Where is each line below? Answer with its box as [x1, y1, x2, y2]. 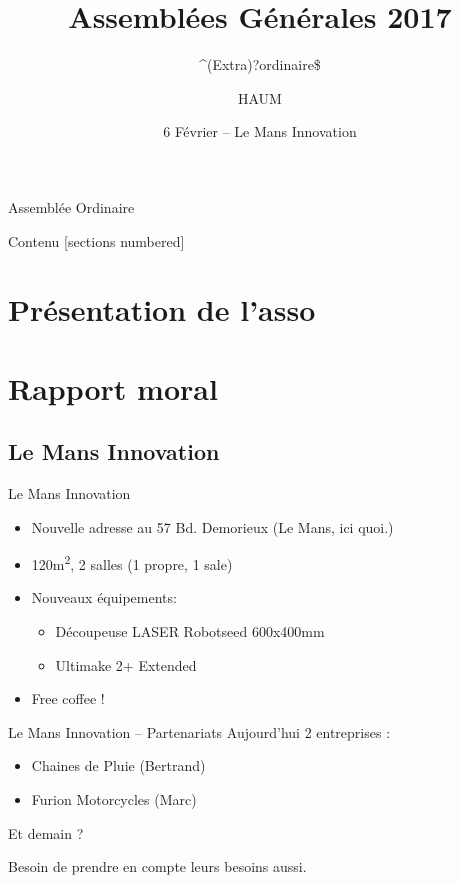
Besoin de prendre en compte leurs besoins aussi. [8, 856, 307, 877]
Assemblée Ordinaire [8, 196, 135, 217]
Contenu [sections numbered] [8, 230, 185, 251]
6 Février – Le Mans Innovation [163, 121, 357, 142]
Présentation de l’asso [8, 289, 316, 330]
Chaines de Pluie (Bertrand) [31, 755, 206, 776]
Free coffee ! [31, 688, 105, 709]
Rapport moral [8, 367, 218, 408]
